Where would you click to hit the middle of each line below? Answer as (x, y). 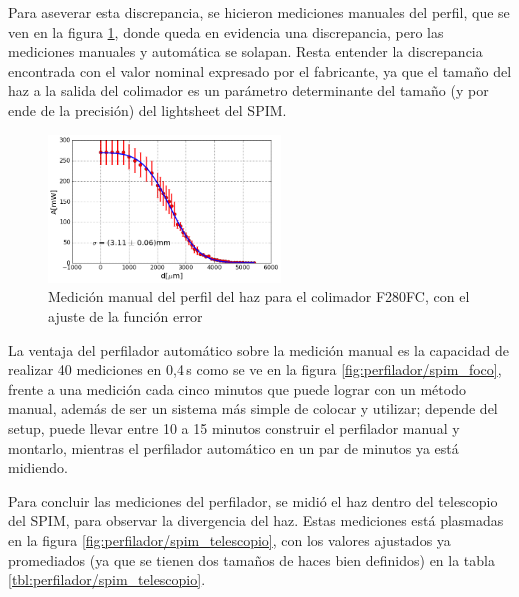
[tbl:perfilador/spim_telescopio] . (107, 579)
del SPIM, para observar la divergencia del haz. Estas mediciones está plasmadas (256, 520)
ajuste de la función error (125, 315)
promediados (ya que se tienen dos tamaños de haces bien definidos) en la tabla (251, 559)
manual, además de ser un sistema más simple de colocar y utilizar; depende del (253, 408)
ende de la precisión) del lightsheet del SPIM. (147, 109)
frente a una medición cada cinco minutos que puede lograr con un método (237, 388)
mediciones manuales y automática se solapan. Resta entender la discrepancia (245, 51)
